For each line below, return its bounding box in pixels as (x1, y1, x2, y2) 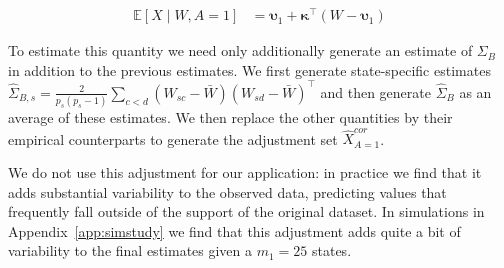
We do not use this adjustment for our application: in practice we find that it (8, 162, 482, 183)
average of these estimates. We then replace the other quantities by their (8, 107, 453, 128)
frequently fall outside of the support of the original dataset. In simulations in (8, 201, 485, 222)
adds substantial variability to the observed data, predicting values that (8, 181, 447, 202)
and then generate (320, 81, 431, 102)
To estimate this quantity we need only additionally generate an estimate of (8, 40, 473, 61)
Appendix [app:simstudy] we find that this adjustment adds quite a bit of (8, 220, 461, 241)
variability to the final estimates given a (8, 240, 253, 261)
